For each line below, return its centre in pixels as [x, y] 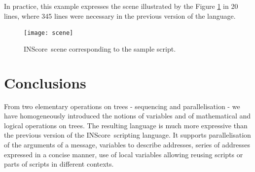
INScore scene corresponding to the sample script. [100, 48]
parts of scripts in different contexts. [59, 164]
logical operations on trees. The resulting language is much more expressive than [126, 125]
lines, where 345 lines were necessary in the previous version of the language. [120, 15]
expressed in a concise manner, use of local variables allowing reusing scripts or [124, 154]
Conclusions [45, 82]
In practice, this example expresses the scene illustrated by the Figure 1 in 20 [121, 6]
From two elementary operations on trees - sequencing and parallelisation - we [122, 106]
